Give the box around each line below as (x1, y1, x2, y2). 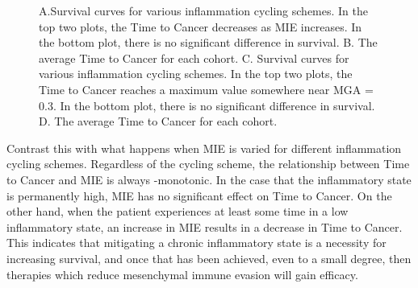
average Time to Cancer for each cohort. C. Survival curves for (39, 49, 349, 66)
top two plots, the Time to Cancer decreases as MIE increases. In (39, 18, 362, 35)
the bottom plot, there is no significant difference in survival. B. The (39, 34, 378, 51)
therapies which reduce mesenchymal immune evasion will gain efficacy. (6, 265, 358, 282)
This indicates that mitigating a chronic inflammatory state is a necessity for (6, 234, 387, 251)
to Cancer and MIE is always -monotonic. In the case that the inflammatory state (6, 171, 412, 187)
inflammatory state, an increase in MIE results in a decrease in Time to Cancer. (6, 218, 403, 235)
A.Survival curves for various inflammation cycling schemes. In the (39, 2, 369, 19)
